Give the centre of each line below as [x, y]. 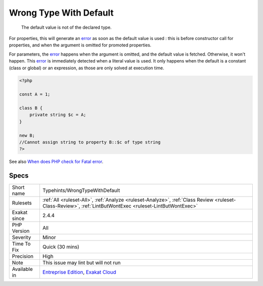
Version [21, 231]
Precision [23, 256]
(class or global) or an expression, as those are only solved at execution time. [87, 68]
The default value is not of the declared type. [66, 27]
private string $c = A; [58, 115]
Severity [21, 238]
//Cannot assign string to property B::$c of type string [90, 142]
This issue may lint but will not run [82, 263]
